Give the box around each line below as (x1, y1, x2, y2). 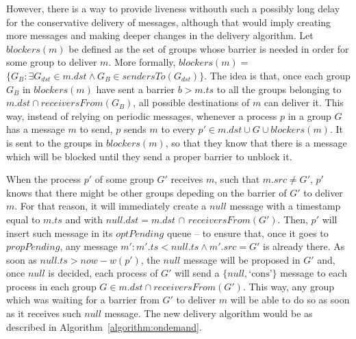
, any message (60, 239, 118, 253)
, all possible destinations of (133, 95, 250, 110)
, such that (214, 172, 260, 186)
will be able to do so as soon (230, 292, 350, 307)
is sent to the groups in (6, 135, 103, 149)
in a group (288, 108, 331, 123)
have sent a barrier (96, 81, 175, 96)
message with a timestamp (229, 199, 341, 213)
